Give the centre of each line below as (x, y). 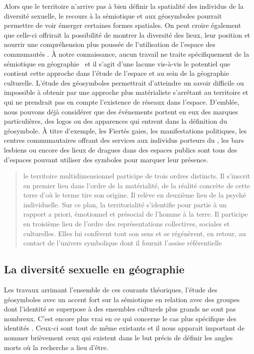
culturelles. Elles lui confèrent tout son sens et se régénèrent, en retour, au (135, 233)
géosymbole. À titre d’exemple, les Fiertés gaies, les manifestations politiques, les (125, 130)
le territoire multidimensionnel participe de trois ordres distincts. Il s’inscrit (137, 176)
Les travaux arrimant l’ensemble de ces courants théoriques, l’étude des (111, 290)
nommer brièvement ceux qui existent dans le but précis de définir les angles (118, 338)
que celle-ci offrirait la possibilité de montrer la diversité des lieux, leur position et (127, 34)
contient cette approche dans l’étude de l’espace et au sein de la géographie (116, 73)
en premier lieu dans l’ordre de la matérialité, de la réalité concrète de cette (137, 185)
